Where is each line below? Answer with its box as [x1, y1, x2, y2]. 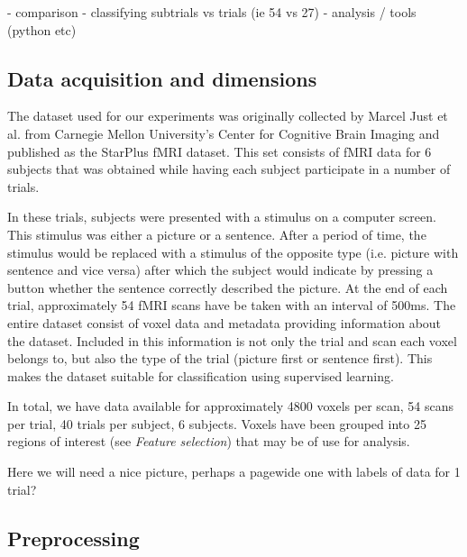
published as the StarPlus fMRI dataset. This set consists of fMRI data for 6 [7, 142, 432, 160]
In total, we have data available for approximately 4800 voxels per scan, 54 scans [7, 397, 454, 415]
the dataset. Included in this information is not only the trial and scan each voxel [7, 331, 457, 350]
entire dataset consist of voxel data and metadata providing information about [7, 313, 442, 332]
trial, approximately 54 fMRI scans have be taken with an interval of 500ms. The [7, 296, 456, 315]
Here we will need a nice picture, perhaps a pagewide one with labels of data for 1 [7, 462, 461, 481]
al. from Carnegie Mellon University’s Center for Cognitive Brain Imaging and [7, 123, 440, 142]
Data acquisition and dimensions [7, 64, 317, 92]
